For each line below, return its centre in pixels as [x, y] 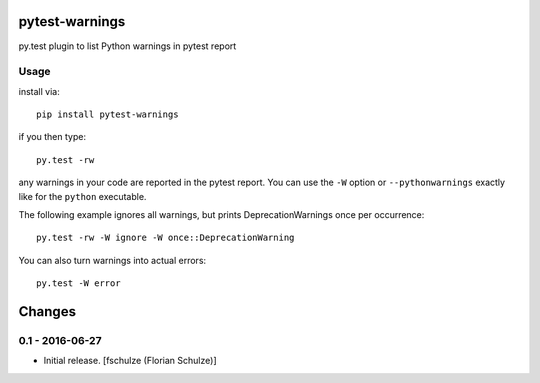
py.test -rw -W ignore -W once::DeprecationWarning [165, 238]
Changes [47, 311]
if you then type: [52, 137]
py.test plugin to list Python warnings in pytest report [127, 46]
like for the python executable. [82, 196]
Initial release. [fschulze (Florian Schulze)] [130, 361]
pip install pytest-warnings [107, 114]
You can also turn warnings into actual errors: [112, 260]
